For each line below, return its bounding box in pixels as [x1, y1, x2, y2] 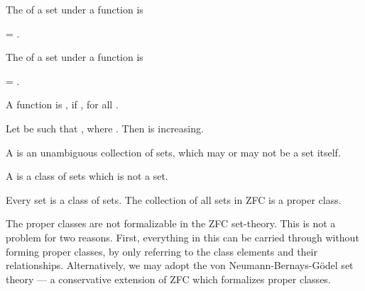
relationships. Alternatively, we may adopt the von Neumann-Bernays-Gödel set [6, 258, 354, 273]
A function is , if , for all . [6, 97, 119, 112]
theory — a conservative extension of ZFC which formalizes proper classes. [6, 271, 331, 286]
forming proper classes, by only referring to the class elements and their [6, 244, 317, 258]
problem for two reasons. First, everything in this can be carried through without [6, 229, 359, 244]
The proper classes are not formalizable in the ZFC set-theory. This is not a [6, 216, 336, 231]
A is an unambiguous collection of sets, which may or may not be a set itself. [6, 144, 341, 159]
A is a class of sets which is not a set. [6, 169, 168, 183]
